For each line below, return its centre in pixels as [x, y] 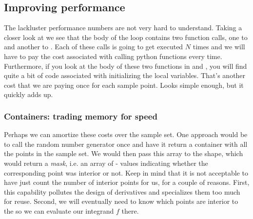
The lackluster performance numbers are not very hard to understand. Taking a [123, 28]
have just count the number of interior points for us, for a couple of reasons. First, [127, 182]
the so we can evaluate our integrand [59, 210]
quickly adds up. [29, 94]
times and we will [219, 47]
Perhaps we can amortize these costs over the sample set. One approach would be [126, 134]
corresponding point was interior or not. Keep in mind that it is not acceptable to [126, 172]
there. [130, 210]
